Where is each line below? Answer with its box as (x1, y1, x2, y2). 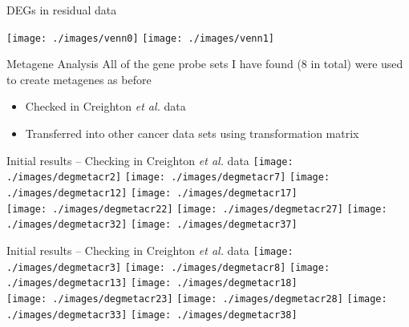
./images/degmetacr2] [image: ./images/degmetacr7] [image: (6, 172, 330, 184)
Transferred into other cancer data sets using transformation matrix (25, 125, 359, 142)
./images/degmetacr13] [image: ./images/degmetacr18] (6, 277, 298, 289)
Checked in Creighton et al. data (25, 98, 186, 115)
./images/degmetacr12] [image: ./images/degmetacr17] (6, 187, 298, 199)
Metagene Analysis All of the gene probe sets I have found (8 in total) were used (6, 55, 403, 72)
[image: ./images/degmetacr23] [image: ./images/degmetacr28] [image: (6, 293, 387, 305)
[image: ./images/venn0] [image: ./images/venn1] (6, 32, 274, 44)
